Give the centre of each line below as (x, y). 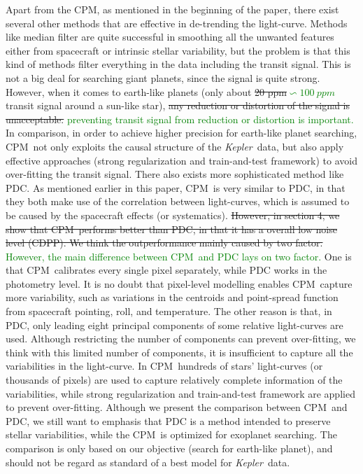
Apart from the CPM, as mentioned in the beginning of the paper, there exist (172, 9)
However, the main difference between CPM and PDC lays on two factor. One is (179, 256)
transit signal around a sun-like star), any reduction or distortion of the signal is (178, 105)
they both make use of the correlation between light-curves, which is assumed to (178, 201)
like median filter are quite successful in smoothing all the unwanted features (170, 37)
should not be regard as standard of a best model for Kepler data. (148, 462)
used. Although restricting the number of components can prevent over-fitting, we (181, 339)
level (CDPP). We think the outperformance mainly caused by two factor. (164, 243)
